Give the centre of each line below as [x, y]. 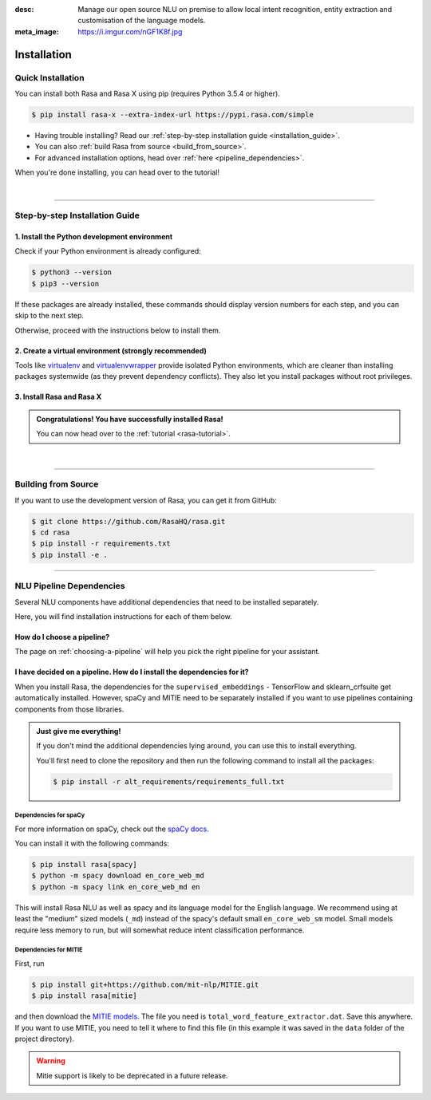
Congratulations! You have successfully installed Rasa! [130, 419]
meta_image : [37, 31]
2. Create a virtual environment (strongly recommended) [111, 350]
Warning [51, 1061]
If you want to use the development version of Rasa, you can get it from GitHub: [146, 500]
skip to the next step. [49, 316]
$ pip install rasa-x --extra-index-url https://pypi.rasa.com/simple [173, 114]
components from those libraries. [69, 709]
